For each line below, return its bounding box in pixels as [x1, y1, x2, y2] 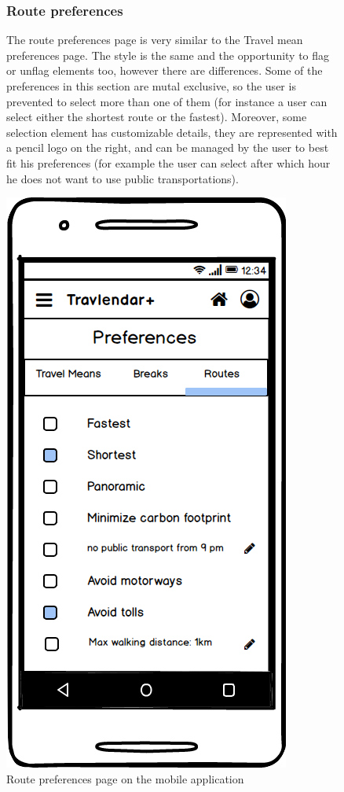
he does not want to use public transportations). [6, 170, 239, 186]
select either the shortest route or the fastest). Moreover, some [6, 109, 307, 125]
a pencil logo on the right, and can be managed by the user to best [6, 139, 329, 156]
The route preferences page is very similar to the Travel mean [6, 31, 303, 48]
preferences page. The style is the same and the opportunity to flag [6, 46, 330, 63]
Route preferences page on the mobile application [6, 770, 244, 786]
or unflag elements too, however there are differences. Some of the [6, 62, 323, 79]
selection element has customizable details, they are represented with [6, 123, 338, 140]
